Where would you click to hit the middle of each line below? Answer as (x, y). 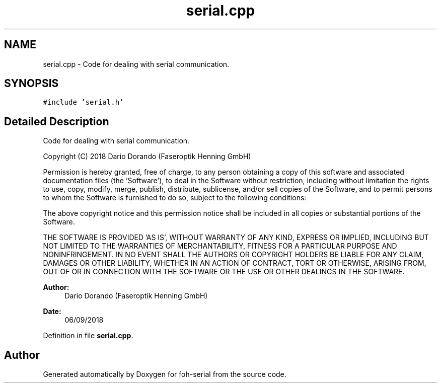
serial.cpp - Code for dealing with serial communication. (136, 64)
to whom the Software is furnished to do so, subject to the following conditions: (175, 198)
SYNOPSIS (31, 84)
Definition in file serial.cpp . (88, 336)
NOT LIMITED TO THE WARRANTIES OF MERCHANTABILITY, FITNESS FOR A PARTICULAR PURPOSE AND (220, 246)
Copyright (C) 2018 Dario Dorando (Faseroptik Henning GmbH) (147, 157)
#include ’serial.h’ (83, 102)
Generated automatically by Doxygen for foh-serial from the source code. (165, 374)
